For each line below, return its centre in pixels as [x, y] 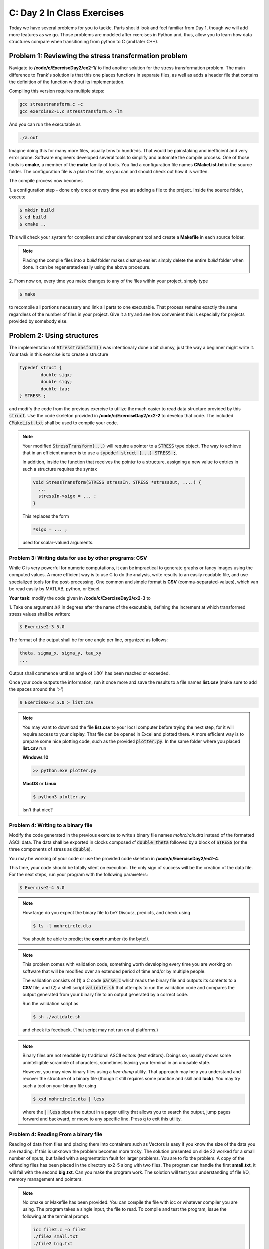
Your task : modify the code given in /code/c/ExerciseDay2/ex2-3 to [80, 598]
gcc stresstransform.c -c [51, 104]
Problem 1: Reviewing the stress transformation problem [98, 56]
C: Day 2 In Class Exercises [67, 13]
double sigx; [57, 374]
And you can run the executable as [45, 124]
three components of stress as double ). [51, 849]
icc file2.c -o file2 [60, 1229]
